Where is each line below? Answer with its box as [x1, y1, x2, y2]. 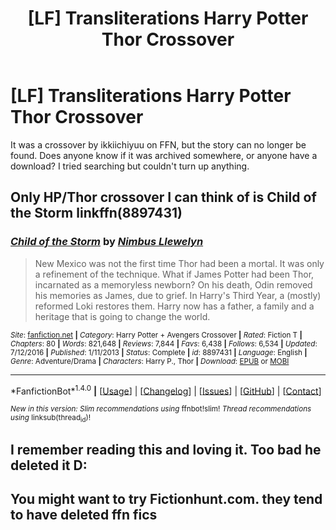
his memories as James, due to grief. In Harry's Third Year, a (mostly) [34, 289, 322, 301]
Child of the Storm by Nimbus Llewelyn [10, 235, 204, 249]
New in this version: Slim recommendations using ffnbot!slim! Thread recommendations [10, 404, 312, 414]
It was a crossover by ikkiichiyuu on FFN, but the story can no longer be [10, 138, 307, 151]
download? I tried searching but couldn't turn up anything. [10, 160, 250, 172]
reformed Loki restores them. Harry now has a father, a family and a [34, 300, 315, 312]
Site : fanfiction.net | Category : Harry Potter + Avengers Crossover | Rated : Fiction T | [10, 330, 303, 340]
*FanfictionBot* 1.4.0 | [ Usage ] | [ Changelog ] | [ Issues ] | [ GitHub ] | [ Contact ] [10, 383, 322, 397]
